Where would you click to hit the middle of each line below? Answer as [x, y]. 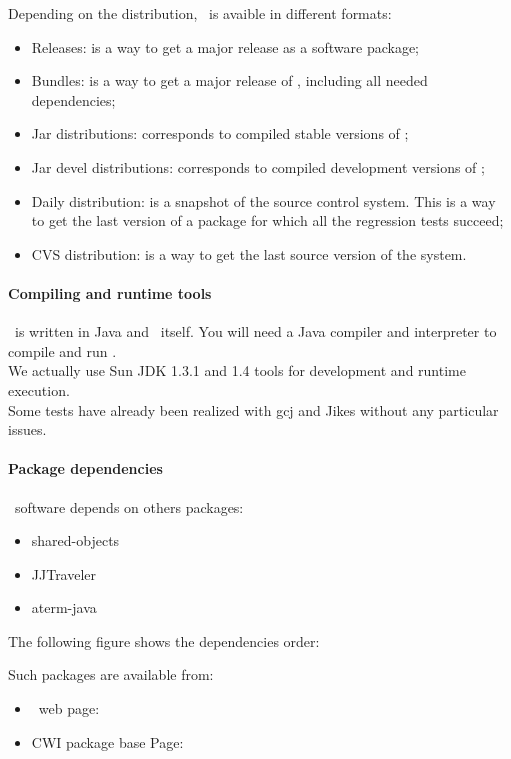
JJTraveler [64, 573]
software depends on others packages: [129, 506]
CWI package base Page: [107, 741]
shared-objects [75, 540]
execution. [39, 389]
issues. [27, 429]
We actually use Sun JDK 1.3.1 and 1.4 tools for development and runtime [237, 370]
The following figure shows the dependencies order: [164, 640]
